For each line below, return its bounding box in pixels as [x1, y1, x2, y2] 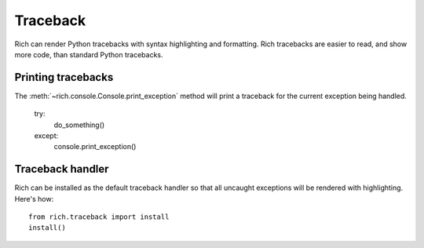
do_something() [53, 120, 105, 129]
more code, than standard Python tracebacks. [14, 49, 163, 59]
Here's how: [14, 194, 54, 203]
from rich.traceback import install [28, 213, 170, 221]
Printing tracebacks [14, 71, 114, 84]
